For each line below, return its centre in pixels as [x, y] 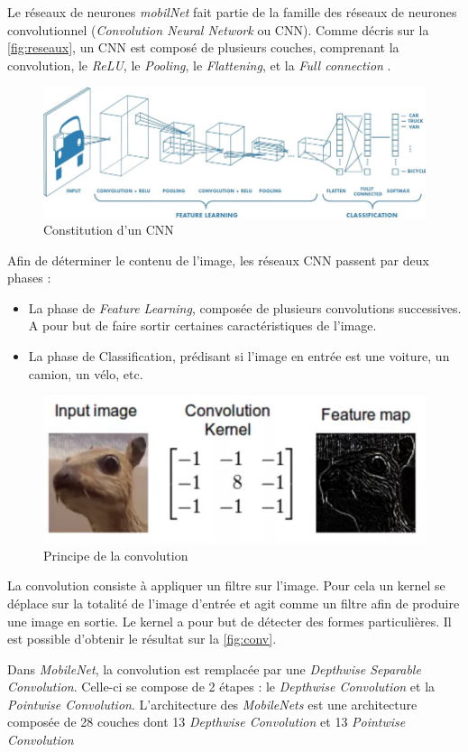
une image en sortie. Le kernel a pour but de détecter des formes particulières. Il [229, 621]
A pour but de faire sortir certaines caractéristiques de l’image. [202, 325]
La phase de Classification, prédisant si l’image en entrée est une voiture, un [239, 356]
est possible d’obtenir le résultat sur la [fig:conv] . [142, 639]
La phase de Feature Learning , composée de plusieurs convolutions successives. [245, 307]
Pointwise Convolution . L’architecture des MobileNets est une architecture [212, 704]
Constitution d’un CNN [109, 230]
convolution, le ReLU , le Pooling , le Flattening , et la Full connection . [199, 65]
